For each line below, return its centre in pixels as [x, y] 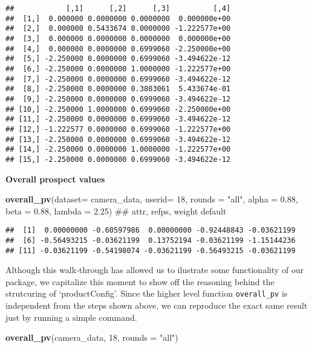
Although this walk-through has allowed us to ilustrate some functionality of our [155, 270]
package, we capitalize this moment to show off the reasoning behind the [140, 281]
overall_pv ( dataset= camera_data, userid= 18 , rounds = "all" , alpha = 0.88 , [152, 199]
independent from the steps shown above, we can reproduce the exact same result [157, 305]
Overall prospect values [55, 179]
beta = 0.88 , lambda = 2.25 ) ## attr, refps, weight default [116, 211]
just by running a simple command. [71, 317]
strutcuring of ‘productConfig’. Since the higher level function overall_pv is [147, 293]
